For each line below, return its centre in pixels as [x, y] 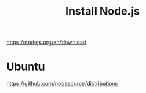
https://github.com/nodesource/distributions [62, 84]
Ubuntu [26, 67]
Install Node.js [103, 11]
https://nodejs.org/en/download [46, 42]
